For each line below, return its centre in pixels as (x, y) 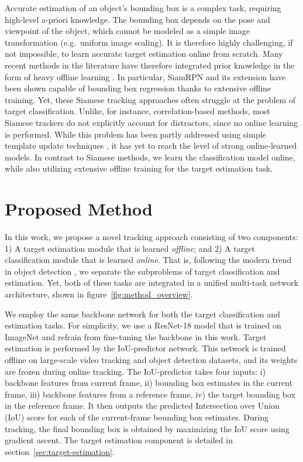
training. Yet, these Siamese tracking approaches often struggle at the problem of (150, 99)
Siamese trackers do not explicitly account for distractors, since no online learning (151, 122)
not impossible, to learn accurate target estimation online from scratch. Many (144, 54)
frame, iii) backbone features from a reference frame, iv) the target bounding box (150, 394)
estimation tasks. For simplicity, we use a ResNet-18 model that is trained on (143, 325)
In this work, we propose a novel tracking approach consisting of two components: (151, 237)
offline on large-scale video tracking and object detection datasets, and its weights (151, 359)
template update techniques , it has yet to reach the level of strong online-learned (151, 146)
